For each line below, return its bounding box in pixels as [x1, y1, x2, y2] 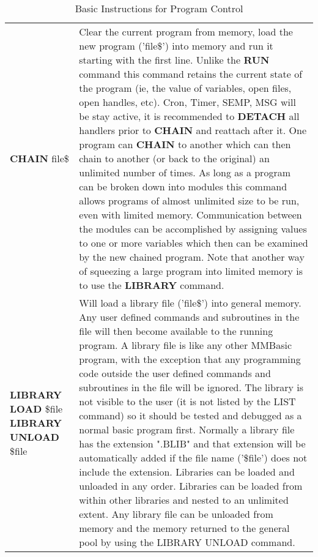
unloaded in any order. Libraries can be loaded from [79, 479, 303, 493]
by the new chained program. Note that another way [79, 250, 305, 264]
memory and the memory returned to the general [79, 521, 290, 535]
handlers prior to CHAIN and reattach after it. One [79, 123, 307, 137]
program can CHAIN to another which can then [79, 137, 291, 151]
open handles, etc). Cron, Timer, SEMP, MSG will [79, 95, 296, 109]
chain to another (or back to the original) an [79, 151, 270, 165]
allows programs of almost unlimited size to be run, [79, 193, 300, 207]
